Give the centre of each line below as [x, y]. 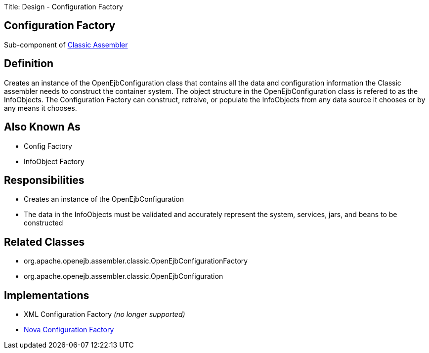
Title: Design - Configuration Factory [64, 7]
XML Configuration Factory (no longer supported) [105, 314]
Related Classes [44, 242]
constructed [43, 223]
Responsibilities [44, 180]
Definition [29, 64]
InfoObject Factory [54, 161]
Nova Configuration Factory [69, 330]
